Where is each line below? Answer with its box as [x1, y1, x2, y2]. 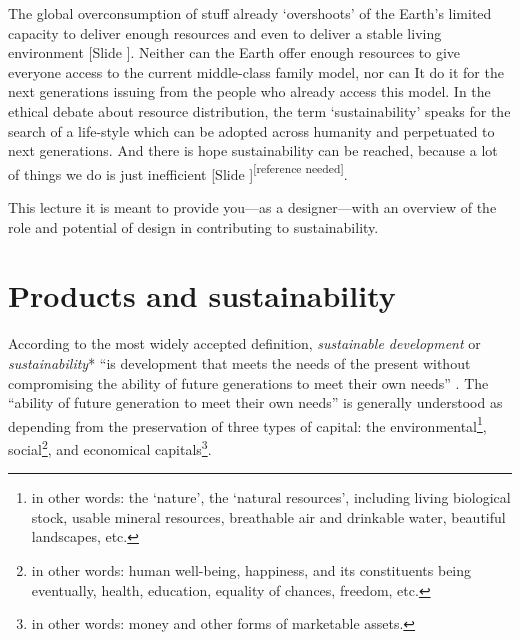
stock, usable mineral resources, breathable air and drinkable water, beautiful [31, 506, 506, 527]
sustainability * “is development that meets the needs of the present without [8, 352, 471, 373]
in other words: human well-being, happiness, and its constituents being [31, 559, 472, 580]
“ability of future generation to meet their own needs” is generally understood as [8, 392, 503, 413]
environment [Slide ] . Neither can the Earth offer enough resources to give [8, 42, 461, 63]
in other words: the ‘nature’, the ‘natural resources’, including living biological [31, 487, 511, 508]
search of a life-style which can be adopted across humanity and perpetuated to [8, 120, 495, 141]
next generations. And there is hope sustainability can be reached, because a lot [8, 140, 498, 161]
